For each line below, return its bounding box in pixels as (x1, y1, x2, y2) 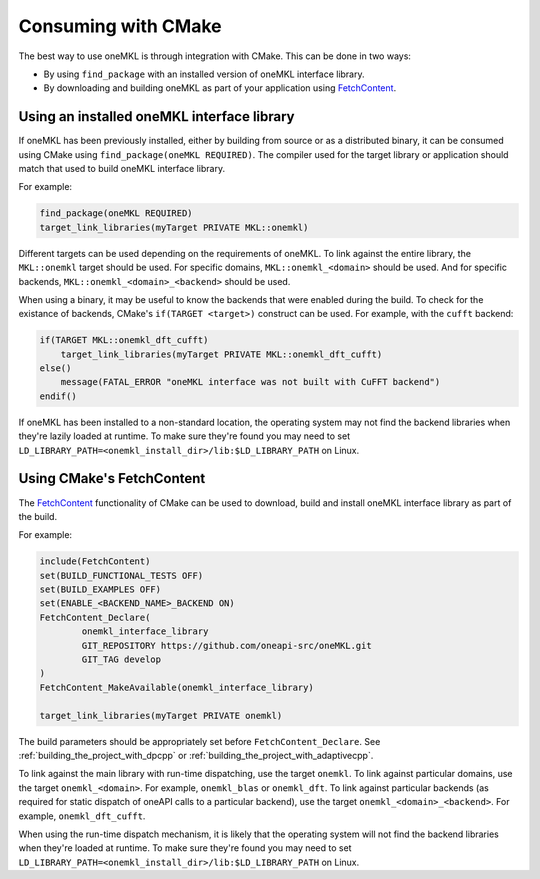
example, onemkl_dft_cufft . (18, 810, 146, 822)
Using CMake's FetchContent (18, 470, 206, 487)
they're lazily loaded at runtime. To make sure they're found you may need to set (18, 430, 350, 442)
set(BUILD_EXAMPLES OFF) (39, 584, 162, 595)
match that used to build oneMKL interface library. (18, 163, 225, 175)
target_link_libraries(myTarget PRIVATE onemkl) (39, 710, 283, 721)
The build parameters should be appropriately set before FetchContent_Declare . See (18, 735, 381, 747)
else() (39, 363, 72, 374)
